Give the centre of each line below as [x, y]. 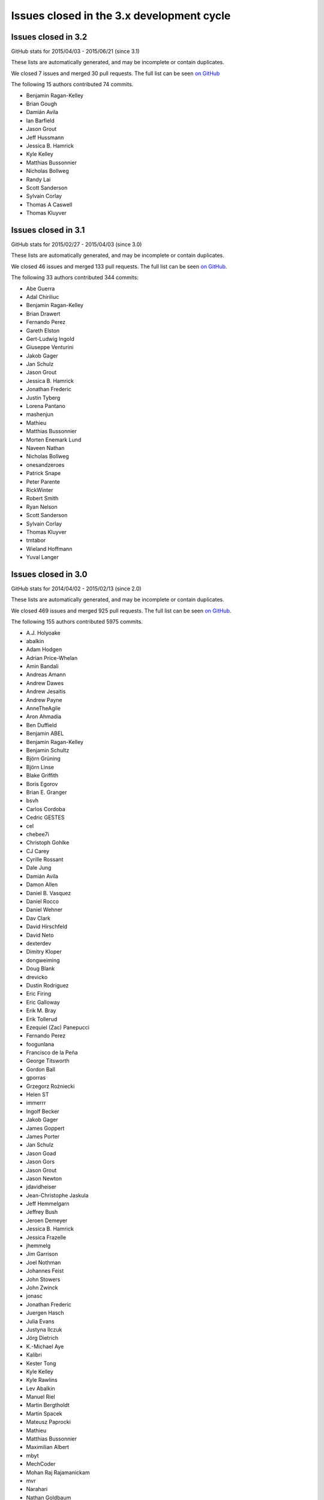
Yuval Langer [43, 557]
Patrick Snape [43, 473]
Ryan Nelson [42, 506]
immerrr [36, 1103]
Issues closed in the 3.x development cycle [121, 16]
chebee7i [37, 834]
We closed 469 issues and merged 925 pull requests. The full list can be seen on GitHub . [121, 610]
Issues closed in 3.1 [48, 230]
